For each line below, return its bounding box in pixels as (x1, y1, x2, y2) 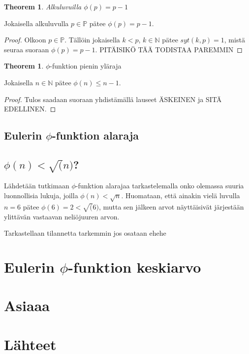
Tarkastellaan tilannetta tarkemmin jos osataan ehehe (4, 228, 166, 238)
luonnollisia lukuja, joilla (4, 190, 78, 201)
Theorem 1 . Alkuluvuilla (4, 1, 82, 11)
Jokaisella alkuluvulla (4, 18, 69, 28)
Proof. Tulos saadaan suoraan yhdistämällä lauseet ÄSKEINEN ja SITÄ (4, 94, 222, 104)
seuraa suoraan (4, 44, 49, 54)
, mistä (224, 35, 245, 45)
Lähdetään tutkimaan (4, 180, 69, 191)
